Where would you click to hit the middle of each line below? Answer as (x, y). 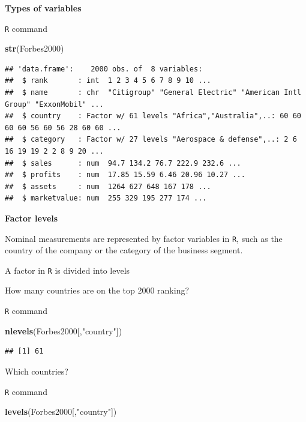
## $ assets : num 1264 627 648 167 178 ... (108, 186)
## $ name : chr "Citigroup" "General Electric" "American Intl (153, 93)
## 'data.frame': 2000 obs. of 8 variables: (104, 69)
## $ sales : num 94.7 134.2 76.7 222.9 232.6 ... (123, 163)
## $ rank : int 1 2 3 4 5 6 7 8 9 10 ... (108, 81)
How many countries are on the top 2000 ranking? (97, 290)
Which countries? (37, 371)
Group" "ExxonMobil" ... (54, 104)
